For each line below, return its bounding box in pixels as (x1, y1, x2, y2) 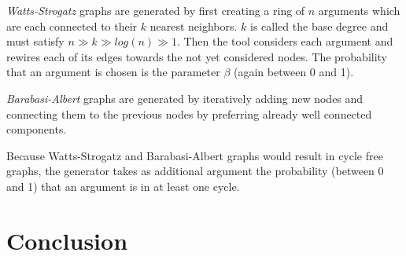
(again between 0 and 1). (234, 64, 354, 80)
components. (6, 121, 67, 137)
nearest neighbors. (149, 17, 238, 34)
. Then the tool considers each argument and (176, 33, 393, 49)
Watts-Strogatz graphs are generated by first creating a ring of (6, 2, 305, 18)
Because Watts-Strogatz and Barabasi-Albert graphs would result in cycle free (6, 147, 383, 163)
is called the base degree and (250, 17, 389, 34)
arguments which (318, 2, 400, 18)
